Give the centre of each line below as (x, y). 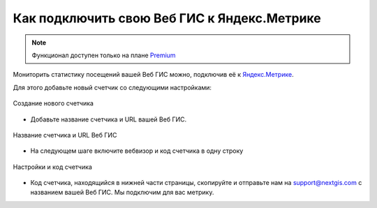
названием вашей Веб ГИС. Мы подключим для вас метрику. (122, 193)
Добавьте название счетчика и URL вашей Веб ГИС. (109, 119)
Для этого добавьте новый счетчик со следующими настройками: (112, 87)
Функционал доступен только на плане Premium (104, 55)
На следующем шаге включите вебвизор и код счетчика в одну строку (137, 151)
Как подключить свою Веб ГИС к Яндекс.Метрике (167, 18)
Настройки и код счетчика (52, 167)
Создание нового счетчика (53, 103)
